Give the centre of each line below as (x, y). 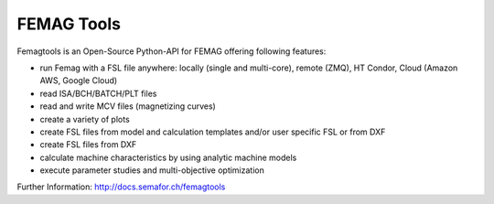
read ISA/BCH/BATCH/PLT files (98, 93)
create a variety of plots (85, 119)
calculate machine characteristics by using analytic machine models (168, 157)
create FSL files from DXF (88, 145)
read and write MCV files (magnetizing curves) (128, 106)
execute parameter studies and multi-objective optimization (152, 170)
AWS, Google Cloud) (79, 81)
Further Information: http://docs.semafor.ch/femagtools (121, 187)
